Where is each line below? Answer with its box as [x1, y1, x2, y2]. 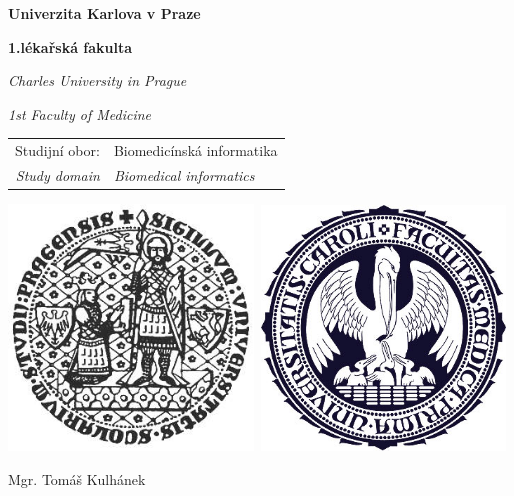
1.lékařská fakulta [8, 36, 133, 57]
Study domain [15, 164, 100, 185]
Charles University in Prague [8, 70, 187, 91]
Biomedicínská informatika [113, 140, 278, 161]
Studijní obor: [15, 140, 100, 161]
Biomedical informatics [113, 164, 255, 185]
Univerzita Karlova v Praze [8, 3, 201, 23]
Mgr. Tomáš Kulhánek [8, 468, 146, 489]
